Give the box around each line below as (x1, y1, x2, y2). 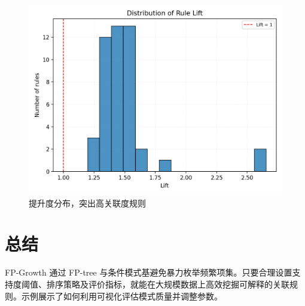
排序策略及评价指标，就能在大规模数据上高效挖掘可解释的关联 (46, 277, 289, 290)
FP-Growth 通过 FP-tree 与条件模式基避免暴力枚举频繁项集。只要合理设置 (5, 266, 292, 279)
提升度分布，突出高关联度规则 (29, 196, 146, 209)
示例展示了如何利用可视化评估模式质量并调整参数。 (21, 289, 222, 302)
